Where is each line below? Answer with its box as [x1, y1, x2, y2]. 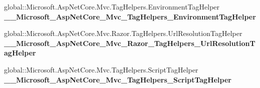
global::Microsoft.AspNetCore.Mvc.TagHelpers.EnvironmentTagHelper [4, 1, 220, 11]
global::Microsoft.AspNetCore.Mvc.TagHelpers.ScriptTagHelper [4, 64, 198, 74]
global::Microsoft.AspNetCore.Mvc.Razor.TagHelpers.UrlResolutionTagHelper [4, 28, 242, 38]
